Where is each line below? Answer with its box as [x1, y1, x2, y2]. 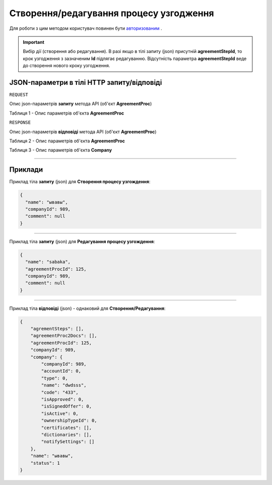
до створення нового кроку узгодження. [23, 63, 110, 69]
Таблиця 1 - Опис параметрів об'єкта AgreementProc [9, 110, 124, 116]
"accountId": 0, [41, 368, 82, 374]
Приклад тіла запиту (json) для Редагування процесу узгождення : [9, 238, 155, 244]
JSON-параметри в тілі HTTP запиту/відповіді [9, 78, 162, 87]
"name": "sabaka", [25, 259, 71, 265]
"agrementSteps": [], [30, 326, 84, 332]
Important [23, 39, 45, 45]
